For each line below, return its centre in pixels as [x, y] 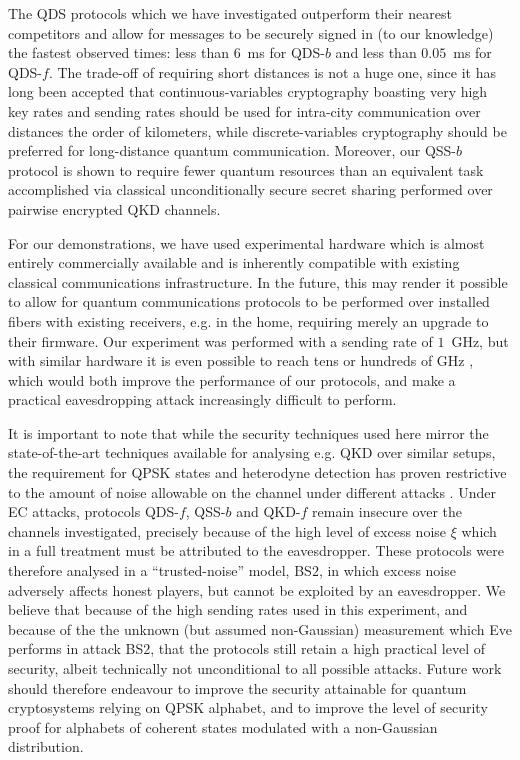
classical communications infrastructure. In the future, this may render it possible [258, 281]
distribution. [46, 746]
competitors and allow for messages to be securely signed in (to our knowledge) [251, 32]
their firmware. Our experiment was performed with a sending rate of [220, 340]
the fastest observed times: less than [118, 52]
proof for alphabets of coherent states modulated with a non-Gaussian [223, 726]
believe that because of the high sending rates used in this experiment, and [238, 609]
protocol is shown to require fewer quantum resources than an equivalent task [246, 169]
